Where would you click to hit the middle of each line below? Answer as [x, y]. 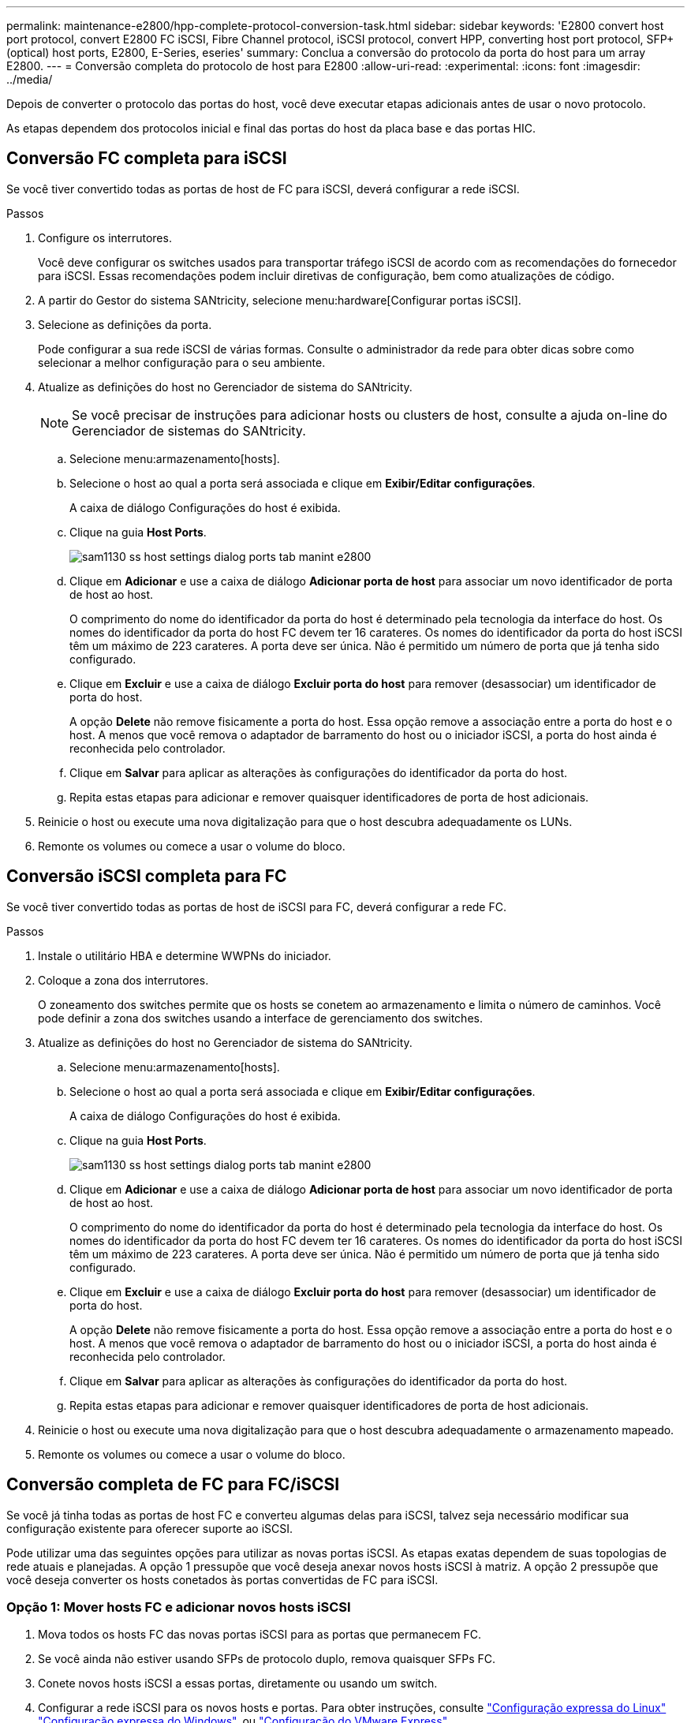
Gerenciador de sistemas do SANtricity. [189, 430]
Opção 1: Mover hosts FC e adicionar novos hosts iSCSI [179, 1607]
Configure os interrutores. [105, 237]
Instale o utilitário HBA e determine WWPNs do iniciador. [185, 955]
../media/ [30, 79]
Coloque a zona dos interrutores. [123, 980]
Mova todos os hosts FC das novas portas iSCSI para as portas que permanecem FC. [260, 1635]
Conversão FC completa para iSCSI [147, 159]
